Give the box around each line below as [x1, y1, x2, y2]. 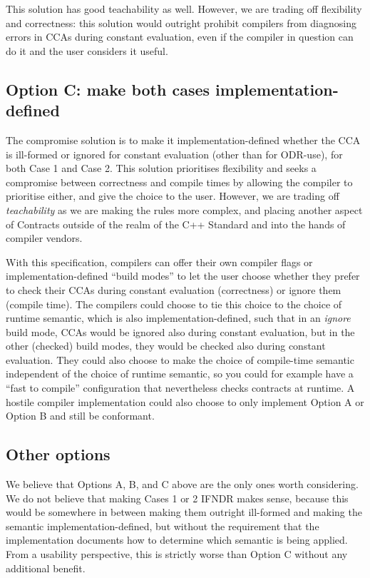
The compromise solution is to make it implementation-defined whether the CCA [6, 132, 361, 147]
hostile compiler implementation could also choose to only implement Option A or [6, 394, 364, 409]
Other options [6, 443, 111, 465]
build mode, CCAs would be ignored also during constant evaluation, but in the [6, 324, 355, 339]
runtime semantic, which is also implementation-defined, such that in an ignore [6, 310, 351, 325]
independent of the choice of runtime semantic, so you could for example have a [6, 366, 354, 381]
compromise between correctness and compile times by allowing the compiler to [6, 174, 353, 189]
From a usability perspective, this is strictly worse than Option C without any [6, 547, 348, 562]
